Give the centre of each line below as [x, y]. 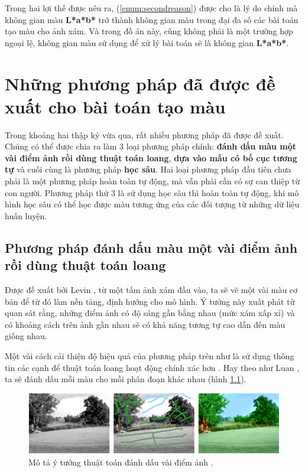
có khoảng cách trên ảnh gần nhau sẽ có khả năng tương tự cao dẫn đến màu [145, 324]
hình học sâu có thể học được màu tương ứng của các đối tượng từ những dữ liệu [152, 204]
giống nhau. [26, 336]
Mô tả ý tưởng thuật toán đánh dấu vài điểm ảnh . [121, 462]
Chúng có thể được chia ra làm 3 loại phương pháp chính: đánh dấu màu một [150, 146]
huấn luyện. [26, 215]
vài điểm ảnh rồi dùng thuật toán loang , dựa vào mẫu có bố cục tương [151, 157]
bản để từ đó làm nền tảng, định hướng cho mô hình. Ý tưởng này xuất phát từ [150, 301]
